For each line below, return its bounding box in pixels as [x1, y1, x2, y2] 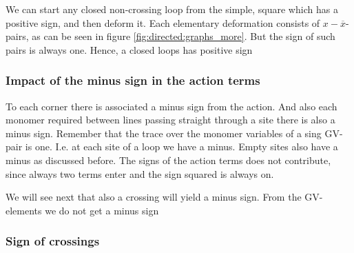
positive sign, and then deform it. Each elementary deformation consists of [6, 15, 320, 30]
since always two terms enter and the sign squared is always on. [6, 166, 274, 181]
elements [6, 203, 42, 217]
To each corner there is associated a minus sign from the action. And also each [6, 99, 337, 113]
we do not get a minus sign [45, 203, 159, 217]
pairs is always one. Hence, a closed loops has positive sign [6, 42, 253, 57]
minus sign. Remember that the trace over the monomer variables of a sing [6, 125, 322, 140]
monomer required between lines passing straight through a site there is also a [6, 112, 335, 127]
